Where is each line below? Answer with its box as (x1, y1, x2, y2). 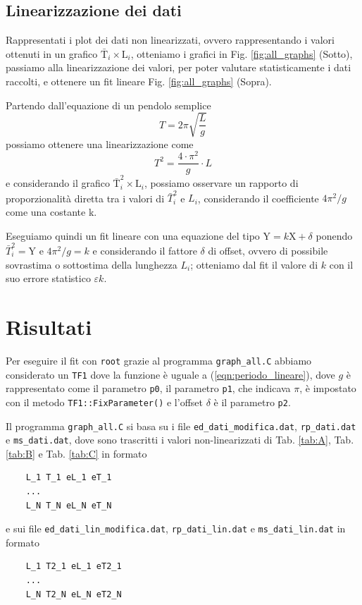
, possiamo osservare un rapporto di (144, 176, 299, 190)
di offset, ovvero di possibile (208, 243, 328, 257)
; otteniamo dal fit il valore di (190, 257, 318, 271)
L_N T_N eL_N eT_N (25, 500, 112, 511)
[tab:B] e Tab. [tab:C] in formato (6, 446, 147, 460)
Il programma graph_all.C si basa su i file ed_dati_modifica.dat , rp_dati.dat (6, 418, 356, 433)
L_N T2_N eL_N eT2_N (25, 589, 122, 599)
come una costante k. (6, 204, 97, 219)
